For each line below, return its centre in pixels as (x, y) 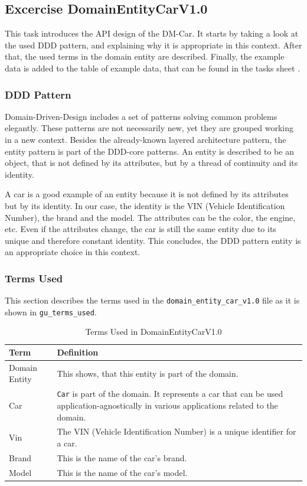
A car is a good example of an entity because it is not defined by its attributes (147, 194)
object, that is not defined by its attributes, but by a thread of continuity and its (151, 163)
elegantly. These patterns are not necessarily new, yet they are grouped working (149, 128)
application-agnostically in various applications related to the (167, 405)
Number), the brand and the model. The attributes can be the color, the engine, (150, 217)
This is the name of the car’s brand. (122, 457)
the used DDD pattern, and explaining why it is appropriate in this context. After (153, 45)
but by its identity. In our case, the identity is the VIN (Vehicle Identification (145, 205)
